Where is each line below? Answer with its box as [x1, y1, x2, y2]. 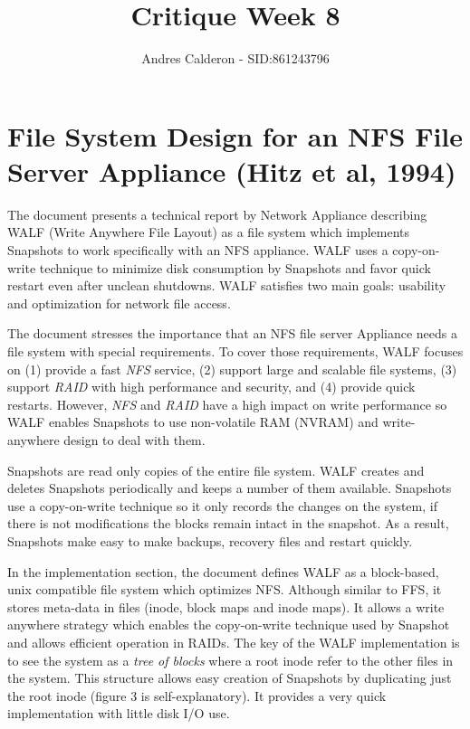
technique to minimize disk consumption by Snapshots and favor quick [39, 258, 431, 277]
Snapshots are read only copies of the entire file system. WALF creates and [7, 460, 425, 479]
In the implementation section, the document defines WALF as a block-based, [7, 562, 439, 581]
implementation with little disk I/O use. [7, 704, 230, 723]
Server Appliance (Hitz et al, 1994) [7, 152, 456, 189]
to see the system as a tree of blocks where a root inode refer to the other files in [7, 650, 454, 669]
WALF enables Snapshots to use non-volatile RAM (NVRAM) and [7, 412, 379, 431]
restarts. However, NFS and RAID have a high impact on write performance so [7, 394, 447, 413]
